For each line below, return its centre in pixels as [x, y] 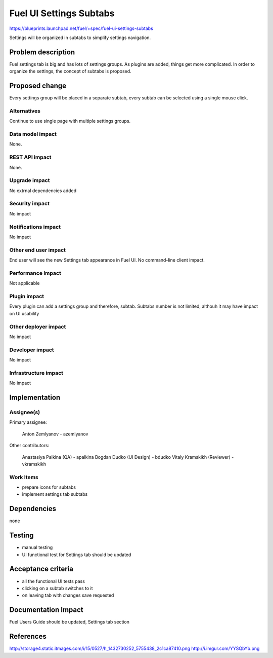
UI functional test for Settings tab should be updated [77, 555]
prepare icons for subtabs [49, 487]
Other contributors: [29, 446]
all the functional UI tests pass [54, 581]
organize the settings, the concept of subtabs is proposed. [70, 71]
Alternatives [25, 111]
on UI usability [24, 313]
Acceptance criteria [41, 569]
